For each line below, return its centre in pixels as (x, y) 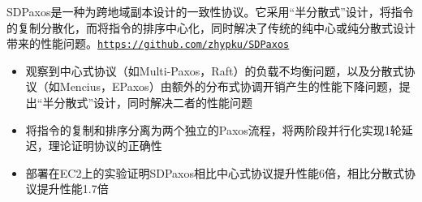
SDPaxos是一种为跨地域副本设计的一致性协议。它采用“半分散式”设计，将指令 (210, 11)
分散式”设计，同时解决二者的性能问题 (153, 103)
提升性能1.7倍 (73, 189)
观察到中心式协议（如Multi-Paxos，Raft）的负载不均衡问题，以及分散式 (215, 70)
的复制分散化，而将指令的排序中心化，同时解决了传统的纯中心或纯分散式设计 (211, 27)
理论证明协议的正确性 (105, 146)
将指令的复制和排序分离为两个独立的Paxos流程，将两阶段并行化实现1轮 (213, 129)
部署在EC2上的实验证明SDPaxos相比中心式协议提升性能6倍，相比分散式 (215, 172)
